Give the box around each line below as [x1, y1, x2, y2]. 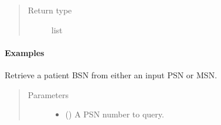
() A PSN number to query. [65, 108, 164, 120]
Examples [5, 46, 45, 58]
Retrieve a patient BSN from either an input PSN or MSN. [5, 68, 217, 81]
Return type [28, 4, 72, 16]
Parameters [28, 88, 69, 100]
